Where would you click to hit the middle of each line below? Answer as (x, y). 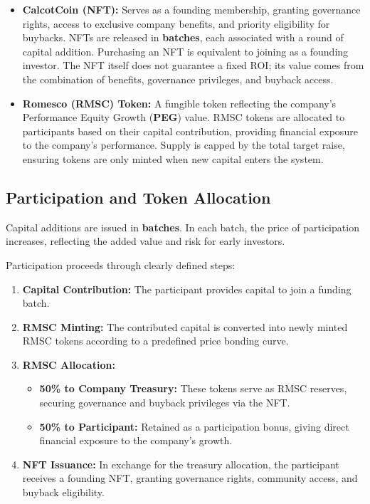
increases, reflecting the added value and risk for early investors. (146, 241)
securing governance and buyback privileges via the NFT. (165, 403)
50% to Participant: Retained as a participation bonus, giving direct (194, 426)
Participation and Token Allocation (138, 197)
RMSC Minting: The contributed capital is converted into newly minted (185, 326)
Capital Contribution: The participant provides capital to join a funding (187, 289)
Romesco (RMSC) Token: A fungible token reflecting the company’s (179, 103)
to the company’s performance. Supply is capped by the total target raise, (184, 145)
